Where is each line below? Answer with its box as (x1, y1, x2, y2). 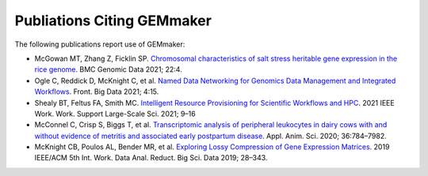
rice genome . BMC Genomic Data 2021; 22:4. (34, 65, 182, 74)
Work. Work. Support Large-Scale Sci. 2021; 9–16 (34, 109, 196, 118)
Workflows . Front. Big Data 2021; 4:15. (34, 87, 159, 96)
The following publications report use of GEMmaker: (14, 39, 185, 49)
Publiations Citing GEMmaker (14, 12, 212, 29)
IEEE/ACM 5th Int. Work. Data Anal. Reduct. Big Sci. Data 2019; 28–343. (34, 153, 268, 163)
